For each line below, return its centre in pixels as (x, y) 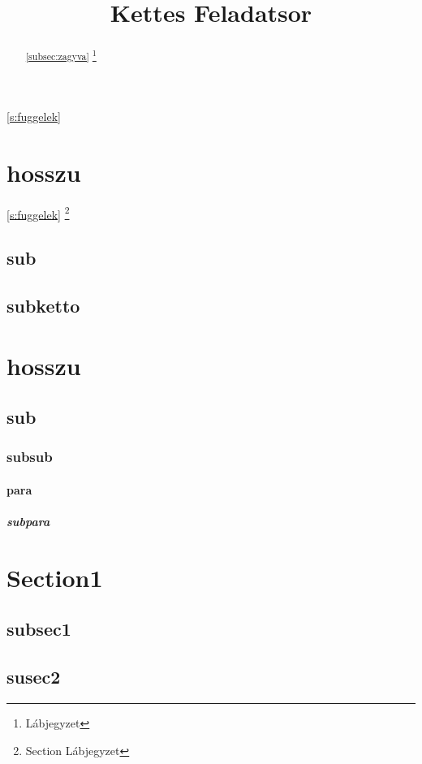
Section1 (55, 577)
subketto (43, 305)
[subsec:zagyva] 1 (61, 55)
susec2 (34, 677)
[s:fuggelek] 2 (38, 213)
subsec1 (39, 629)
